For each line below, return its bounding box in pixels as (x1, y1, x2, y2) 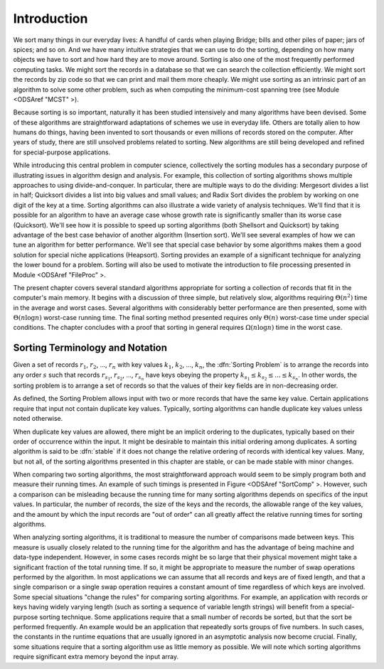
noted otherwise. (13, 414, 63, 423)
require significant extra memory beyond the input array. (13, 653, 179, 661)
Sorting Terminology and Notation (13, 342, 167, 354)
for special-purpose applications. (13, 148, 111, 156)
